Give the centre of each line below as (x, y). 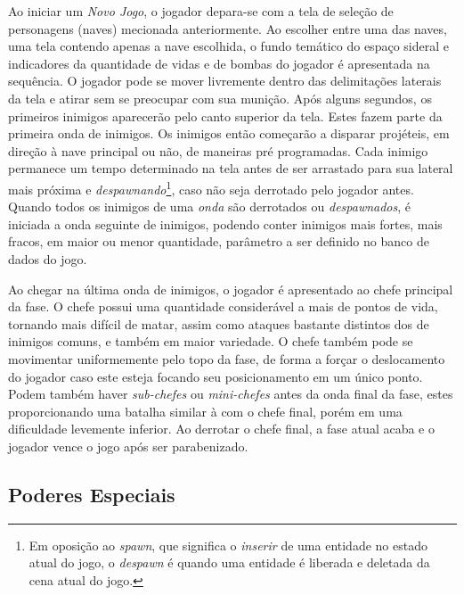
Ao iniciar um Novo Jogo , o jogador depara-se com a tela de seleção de (201, 11)
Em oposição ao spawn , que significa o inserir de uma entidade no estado (228, 545)
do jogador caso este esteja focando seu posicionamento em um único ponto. (216, 376)
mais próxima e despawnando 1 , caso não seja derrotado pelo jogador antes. (211, 187)
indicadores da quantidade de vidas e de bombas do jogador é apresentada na (219, 63)
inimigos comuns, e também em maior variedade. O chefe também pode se (211, 341)
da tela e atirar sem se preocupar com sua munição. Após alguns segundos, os (220, 98)
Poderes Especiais (92, 494)
